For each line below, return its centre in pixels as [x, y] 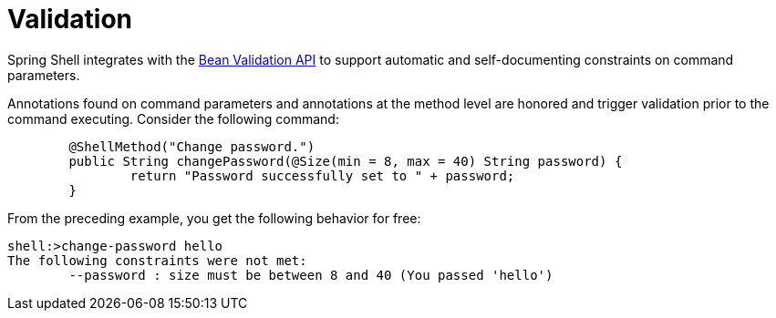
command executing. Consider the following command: [173, 118]
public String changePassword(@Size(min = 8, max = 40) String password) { [346, 161]
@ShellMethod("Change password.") [192, 146]
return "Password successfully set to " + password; [322, 175]
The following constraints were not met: [157, 260]
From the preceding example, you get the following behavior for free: [214, 218]
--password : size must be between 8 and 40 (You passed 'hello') [311, 275]
